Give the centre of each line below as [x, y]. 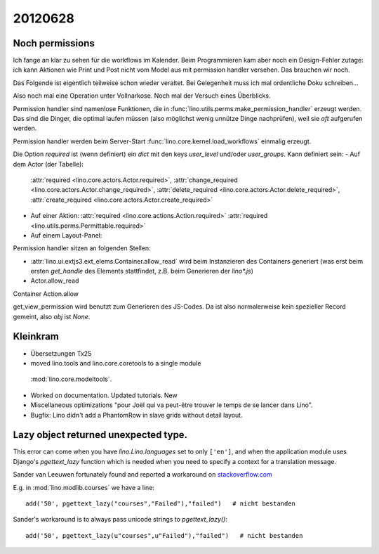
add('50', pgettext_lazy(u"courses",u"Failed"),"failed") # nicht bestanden [164, 535]
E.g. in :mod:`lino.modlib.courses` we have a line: [84, 487]
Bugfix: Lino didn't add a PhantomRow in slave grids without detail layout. [137, 415]
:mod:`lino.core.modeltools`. [71, 379]
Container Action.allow [46, 294]
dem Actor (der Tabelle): [48, 164]
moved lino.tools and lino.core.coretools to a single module [116, 363]
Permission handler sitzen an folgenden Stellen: [82, 248]
